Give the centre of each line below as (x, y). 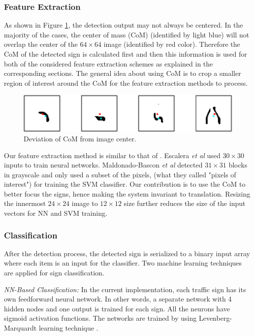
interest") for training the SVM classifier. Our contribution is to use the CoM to (125, 184)
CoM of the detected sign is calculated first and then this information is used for (126, 54)
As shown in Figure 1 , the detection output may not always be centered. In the (124, 25)
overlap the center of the (41, 44)
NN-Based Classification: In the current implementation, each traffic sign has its (125, 289)
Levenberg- (215, 318)
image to (85, 203)
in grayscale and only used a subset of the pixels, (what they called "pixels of (120, 174)
